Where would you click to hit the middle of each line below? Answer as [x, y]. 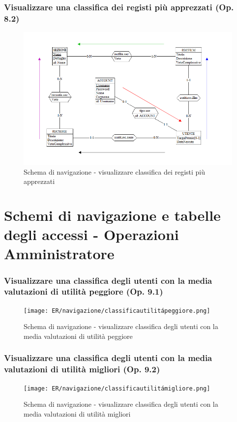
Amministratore [59, 254]
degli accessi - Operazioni [91, 234]
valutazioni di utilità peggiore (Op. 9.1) [84, 291]
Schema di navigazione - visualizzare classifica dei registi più [115, 171]
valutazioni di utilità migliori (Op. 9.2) [82, 369]
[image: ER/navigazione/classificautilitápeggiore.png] [117, 311]
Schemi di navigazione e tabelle [112, 215]
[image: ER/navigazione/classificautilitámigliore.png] [117, 388]
